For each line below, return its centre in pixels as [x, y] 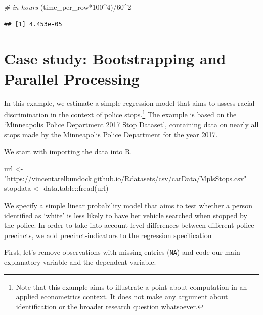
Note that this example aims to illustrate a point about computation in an [131, 286]
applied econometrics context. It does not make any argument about [122, 297]
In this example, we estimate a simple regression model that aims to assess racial [129, 103]
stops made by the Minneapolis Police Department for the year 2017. [111, 134]
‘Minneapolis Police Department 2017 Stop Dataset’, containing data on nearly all [131, 124]
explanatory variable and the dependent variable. [80, 262]
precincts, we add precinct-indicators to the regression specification [108, 235]
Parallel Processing [72, 78]
